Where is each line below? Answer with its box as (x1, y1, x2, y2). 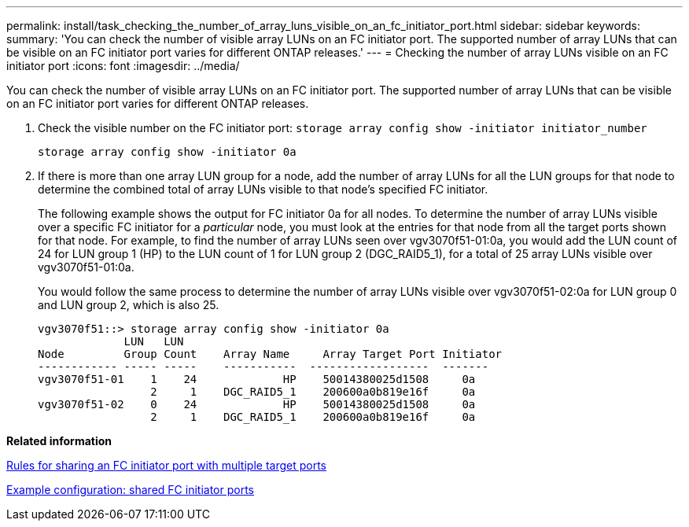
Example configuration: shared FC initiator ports (6, 483, 254, 496)
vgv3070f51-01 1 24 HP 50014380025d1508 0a (38, 373, 476, 385)
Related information (6, 434, 112, 448)
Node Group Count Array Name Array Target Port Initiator (38, 348, 503, 360)
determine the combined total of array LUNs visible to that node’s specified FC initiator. (38, 182, 488, 196)
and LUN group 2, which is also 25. (38, 298, 219, 311)
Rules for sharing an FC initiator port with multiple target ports (6, 459, 326, 472)
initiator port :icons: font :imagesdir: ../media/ (6, 59, 240, 72)
